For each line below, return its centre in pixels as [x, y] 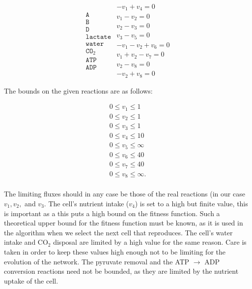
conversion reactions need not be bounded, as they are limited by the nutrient [121, 271]
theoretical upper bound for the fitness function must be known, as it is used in [124, 223]
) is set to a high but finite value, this [191, 203]
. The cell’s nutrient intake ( [86, 203]
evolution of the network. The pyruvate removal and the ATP [97, 261]
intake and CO [26, 242]
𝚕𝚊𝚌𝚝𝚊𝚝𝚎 [98, 37]
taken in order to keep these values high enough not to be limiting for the [115, 251]
